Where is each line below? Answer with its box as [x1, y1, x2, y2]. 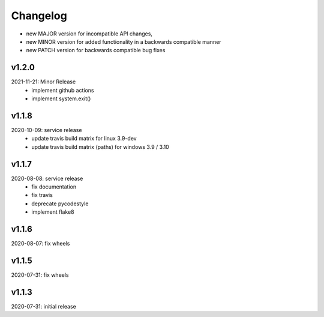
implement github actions [31, 86, 94, 94]
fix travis [31, 192, 53, 199]
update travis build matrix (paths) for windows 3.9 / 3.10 [31, 143, 169, 150]
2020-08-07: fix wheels [11, 240, 70, 247]
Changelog [11, 9, 67, 22]
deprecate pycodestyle [31, 200, 89, 207]
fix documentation [31, 183, 77, 190]
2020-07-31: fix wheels [11, 271, 69, 279]
